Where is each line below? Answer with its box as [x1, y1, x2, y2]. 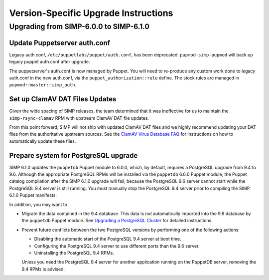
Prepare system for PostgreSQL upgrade [9, 151, 138, 160]
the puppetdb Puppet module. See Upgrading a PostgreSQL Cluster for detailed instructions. [21, 218, 213, 224]
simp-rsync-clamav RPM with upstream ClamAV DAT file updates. [9, 115, 149, 121]
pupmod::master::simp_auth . [9, 82, 77, 88]
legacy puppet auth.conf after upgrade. [9, 59, 90, 65]
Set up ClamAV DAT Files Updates [9, 95, 117, 103]
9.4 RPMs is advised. [21, 266, 65, 272]
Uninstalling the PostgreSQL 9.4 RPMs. [34, 250, 114, 256]
